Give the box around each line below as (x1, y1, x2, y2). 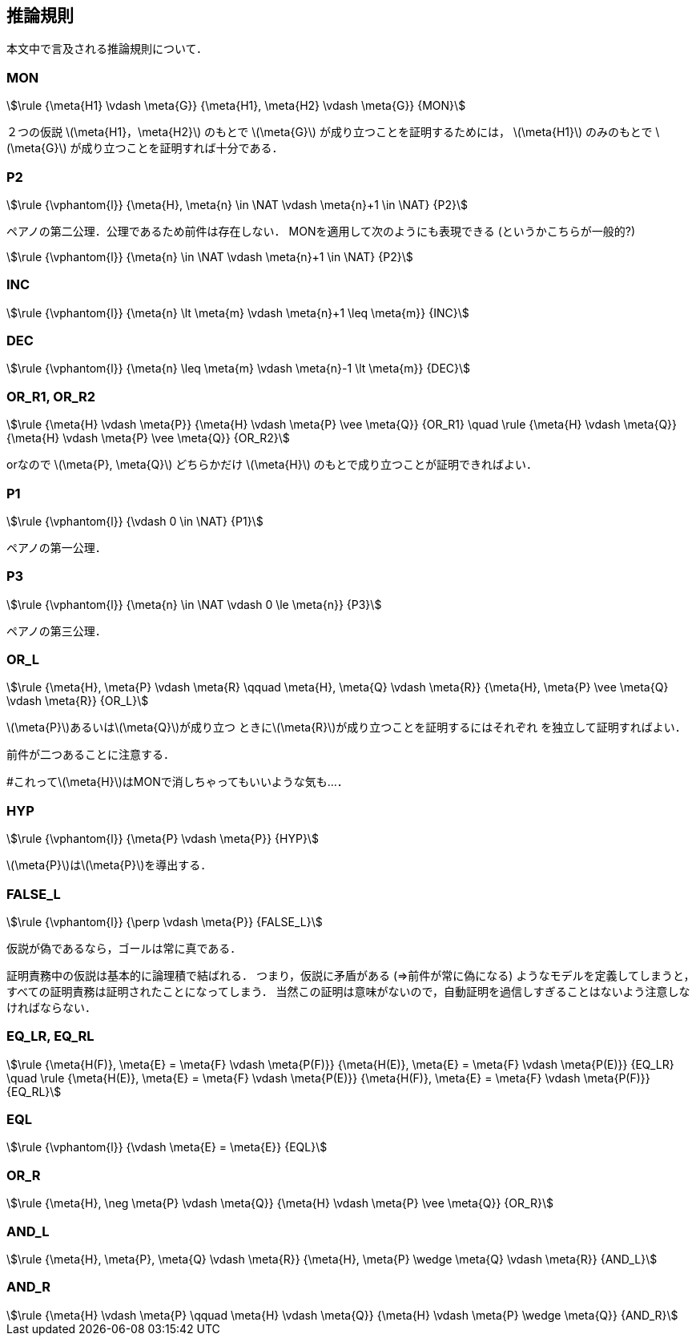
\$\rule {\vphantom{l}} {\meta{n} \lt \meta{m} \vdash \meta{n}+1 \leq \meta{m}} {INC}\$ (6, 305, 469, 320)
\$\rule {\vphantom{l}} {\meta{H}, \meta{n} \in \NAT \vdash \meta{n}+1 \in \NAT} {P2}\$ (6, 197, 468, 212)
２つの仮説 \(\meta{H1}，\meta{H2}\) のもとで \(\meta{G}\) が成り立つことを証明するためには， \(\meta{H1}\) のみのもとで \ (6, 125, 660, 139)
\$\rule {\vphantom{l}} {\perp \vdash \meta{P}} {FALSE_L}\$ (6, 914, 323, 929)
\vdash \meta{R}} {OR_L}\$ (6, 694, 149, 708)
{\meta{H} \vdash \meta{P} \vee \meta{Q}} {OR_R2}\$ (6, 431, 290, 445)
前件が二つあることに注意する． (6, 748, 175, 762)
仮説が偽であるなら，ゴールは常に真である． (6, 941, 242, 955)
